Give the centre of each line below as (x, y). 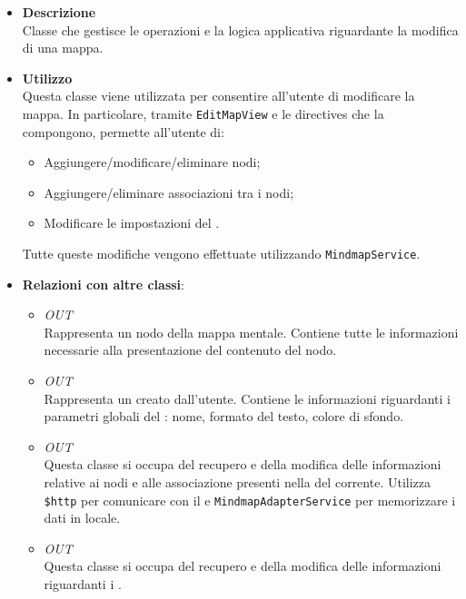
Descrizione (59, 12)
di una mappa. (63, 48)
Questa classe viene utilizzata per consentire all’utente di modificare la (218, 96)
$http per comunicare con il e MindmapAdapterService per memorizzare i (250, 500)
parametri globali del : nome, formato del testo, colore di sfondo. (224, 416)
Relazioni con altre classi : (103, 284)
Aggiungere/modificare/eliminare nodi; (152, 162)
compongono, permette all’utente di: (123, 131)
